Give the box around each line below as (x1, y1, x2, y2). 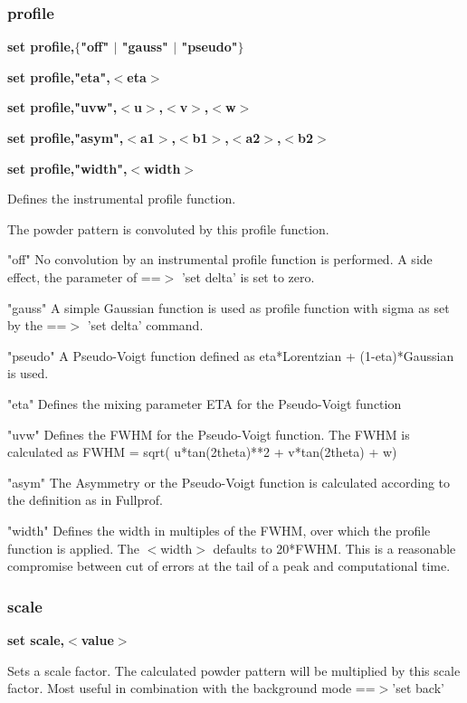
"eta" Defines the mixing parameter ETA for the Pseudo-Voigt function (7, 394, 402, 413)
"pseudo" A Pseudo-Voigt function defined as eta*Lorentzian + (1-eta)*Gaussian (7, 346, 454, 365)
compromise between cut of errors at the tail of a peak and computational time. (7, 556, 451, 575)
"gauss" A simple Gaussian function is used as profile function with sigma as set (7, 298, 450, 317)
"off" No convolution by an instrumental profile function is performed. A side (7, 250, 433, 269)
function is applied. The (7, 538, 139, 557)
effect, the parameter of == (7, 267, 161, 286)
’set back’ (392, 679, 444, 698)
